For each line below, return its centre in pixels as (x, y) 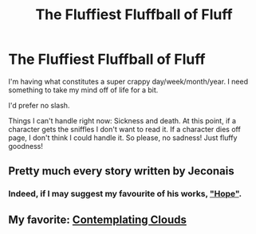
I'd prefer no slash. (39, 105)
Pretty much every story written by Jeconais (121, 172)
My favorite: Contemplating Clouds (98, 219)
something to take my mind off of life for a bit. (83, 90)
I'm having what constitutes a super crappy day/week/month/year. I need (128, 81)
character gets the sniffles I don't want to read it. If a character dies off (124, 129)
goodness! (26, 146)
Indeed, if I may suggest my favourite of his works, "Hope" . (125, 194)
